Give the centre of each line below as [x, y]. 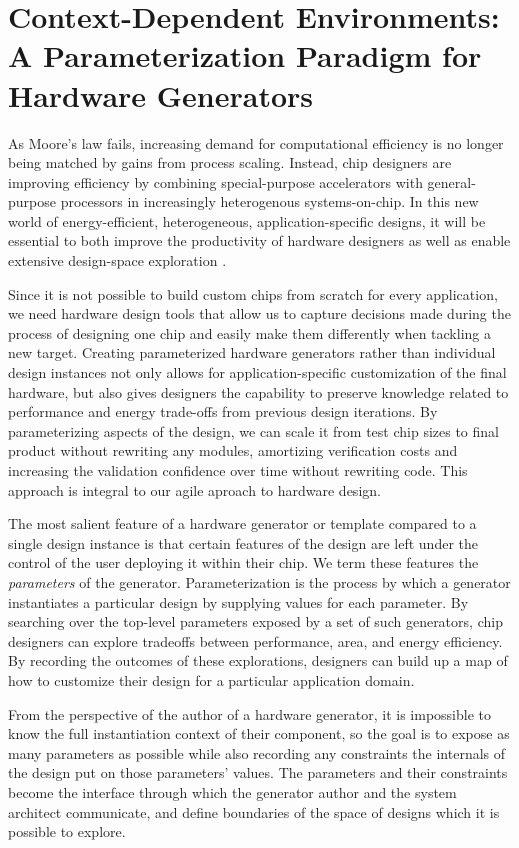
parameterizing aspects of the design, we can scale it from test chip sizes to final [253, 430]
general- [451, 181]
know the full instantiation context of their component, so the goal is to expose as [259, 733]
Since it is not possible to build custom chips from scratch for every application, [253, 293]
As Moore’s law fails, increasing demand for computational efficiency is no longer [256, 142]
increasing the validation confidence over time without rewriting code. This [238, 470]
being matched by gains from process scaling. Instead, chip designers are [230, 162]
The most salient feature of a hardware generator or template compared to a [242, 523]
